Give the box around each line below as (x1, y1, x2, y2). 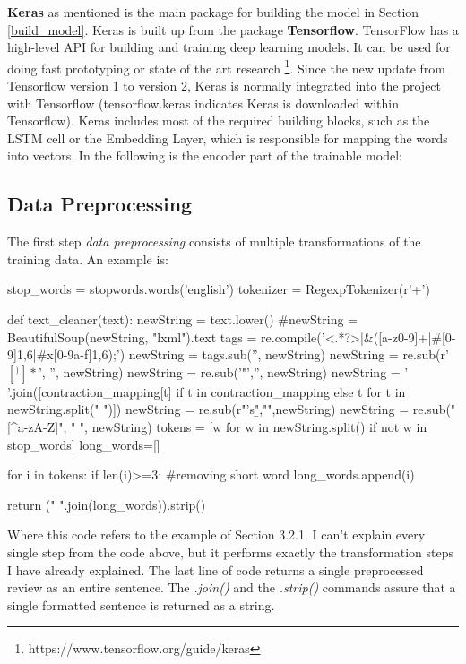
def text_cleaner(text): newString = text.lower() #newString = (7, 309, 358, 328)
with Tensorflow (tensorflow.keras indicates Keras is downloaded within (7, 93, 399, 112)
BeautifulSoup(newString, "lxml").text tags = (7, 327, 257, 346)
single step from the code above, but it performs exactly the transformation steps (7, 542, 454, 561)
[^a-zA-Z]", (7, 417, 67, 435)
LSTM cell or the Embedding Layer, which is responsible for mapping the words (7, 128, 448, 147)
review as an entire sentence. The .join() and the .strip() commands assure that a (7, 578, 456, 597)
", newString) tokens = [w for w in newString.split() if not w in (79, 417, 427, 435)
